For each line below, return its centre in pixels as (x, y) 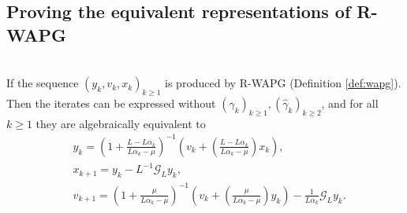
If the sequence (43, 83)
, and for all (350, 103)
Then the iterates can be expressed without (111, 103)
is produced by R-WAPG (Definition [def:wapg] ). (283, 83)
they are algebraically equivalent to (121, 123)
